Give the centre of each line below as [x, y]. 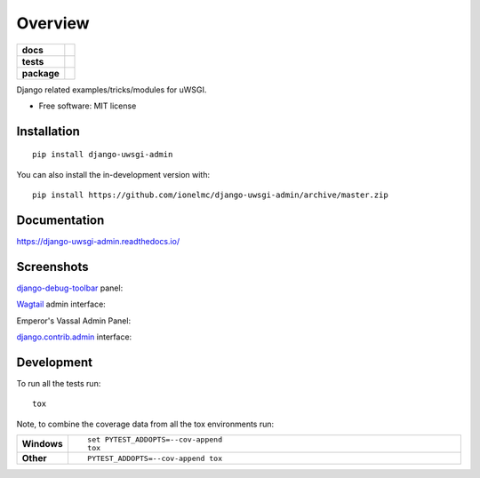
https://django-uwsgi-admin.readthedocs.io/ [98, 242]
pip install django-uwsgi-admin [103, 155]
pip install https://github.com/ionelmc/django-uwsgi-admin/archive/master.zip [210, 195]
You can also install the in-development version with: [113, 174]
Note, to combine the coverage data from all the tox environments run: [145, 424]
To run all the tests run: [59, 384]
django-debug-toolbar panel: [70, 288]
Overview [53, 23]
